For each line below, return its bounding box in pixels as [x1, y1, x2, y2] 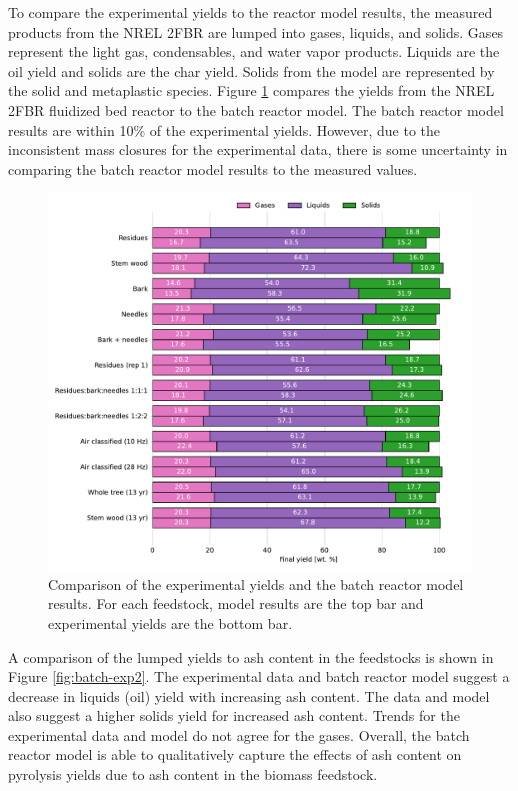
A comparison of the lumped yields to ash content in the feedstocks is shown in [8, 646, 494, 667]
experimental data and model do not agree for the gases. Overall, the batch [8, 724, 470, 745]
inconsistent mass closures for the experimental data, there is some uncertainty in [8, 139, 508, 160]
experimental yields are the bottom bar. [48, 612, 293, 633]
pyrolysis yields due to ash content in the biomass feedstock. [8, 764, 378, 785]
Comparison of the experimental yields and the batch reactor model [48, 573, 464, 594]
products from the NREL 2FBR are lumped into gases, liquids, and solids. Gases [8, 21, 504, 42]
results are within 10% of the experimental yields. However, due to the [8, 119, 441, 140]
